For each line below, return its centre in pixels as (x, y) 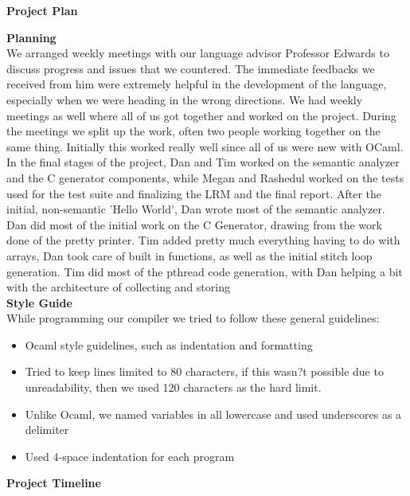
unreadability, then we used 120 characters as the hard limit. (173, 387)
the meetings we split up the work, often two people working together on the (193, 131)
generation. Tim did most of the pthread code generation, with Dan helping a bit (205, 271)
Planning (31, 37)
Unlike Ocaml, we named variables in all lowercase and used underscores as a (213, 414)
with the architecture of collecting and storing (118, 287)
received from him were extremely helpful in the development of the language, (197, 84)
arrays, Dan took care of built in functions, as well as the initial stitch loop (189, 255)
